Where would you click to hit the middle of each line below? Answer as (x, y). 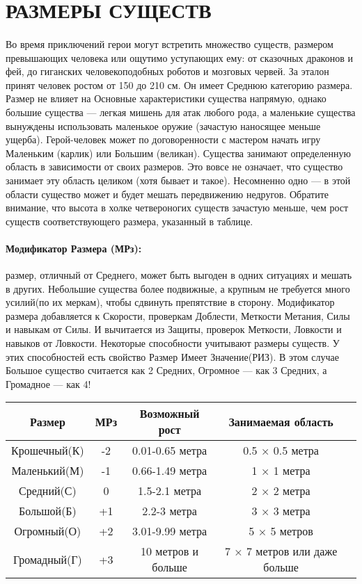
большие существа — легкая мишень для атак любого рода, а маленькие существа (181, 112)
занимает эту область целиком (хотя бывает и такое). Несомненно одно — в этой (178, 180)
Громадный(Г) (47, 559)
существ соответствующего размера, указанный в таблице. (129, 221)
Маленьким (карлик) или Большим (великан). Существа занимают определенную (178, 153)
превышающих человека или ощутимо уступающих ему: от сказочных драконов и (179, 57)
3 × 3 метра (281, 511)
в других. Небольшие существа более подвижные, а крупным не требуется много (178, 288)
